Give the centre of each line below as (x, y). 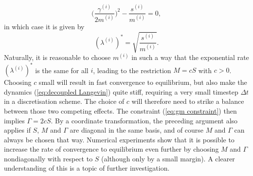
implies (14, 120)
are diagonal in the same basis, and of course (137, 130)
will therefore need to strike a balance (188, 101)
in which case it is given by (44, 26)
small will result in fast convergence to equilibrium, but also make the (143, 82)
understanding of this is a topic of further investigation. (87, 168)
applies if (17, 130)
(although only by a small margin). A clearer (168, 158)
